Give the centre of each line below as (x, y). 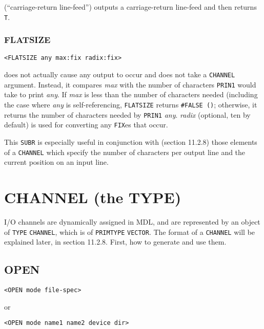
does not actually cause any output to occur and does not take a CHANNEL (120, 74)
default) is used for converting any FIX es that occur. (86, 125)
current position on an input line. (56, 162)
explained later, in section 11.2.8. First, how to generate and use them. (115, 242)
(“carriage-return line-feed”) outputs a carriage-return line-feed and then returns (130, 7)
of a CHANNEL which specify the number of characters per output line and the (125, 152)
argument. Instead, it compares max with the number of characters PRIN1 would (130, 84)
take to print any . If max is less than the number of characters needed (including (131, 94)
